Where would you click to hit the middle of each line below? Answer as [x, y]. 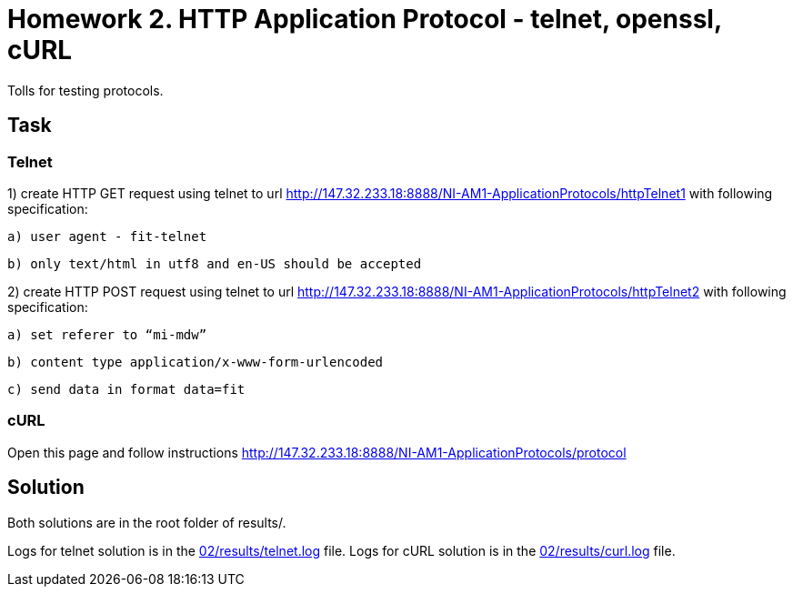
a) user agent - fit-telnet [107, 236]
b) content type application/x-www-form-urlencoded [196, 362]
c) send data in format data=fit [126, 389]
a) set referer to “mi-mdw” [107, 334]
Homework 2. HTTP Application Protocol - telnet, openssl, [365, 19]
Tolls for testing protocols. [85, 90]
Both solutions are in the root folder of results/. [147, 522]
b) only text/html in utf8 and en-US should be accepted [215, 263]
